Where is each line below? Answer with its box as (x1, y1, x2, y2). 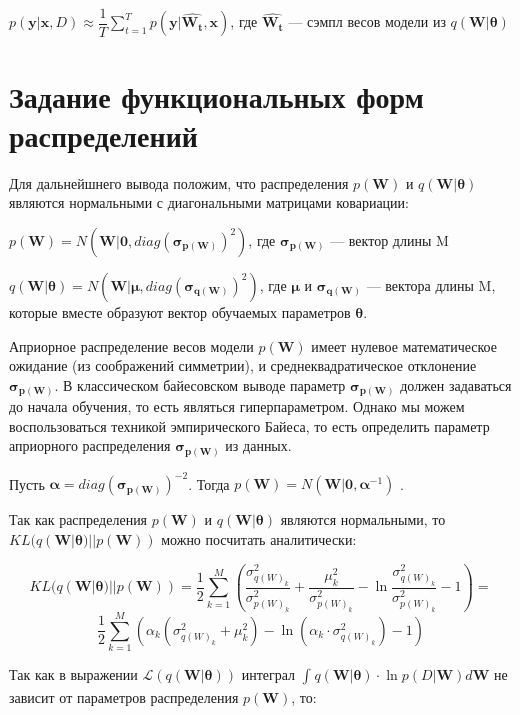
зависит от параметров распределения (9, 686, 239, 707)
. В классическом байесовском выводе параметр (54, 374, 346, 395)
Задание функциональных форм (9, 75, 424, 116)
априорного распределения (9, 435, 171, 456)
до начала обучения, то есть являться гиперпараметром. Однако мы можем (9, 396, 465, 417)
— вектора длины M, (366, 274, 496, 295)
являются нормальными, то (280, 509, 446, 530)
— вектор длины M (330, 229, 449, 250)
